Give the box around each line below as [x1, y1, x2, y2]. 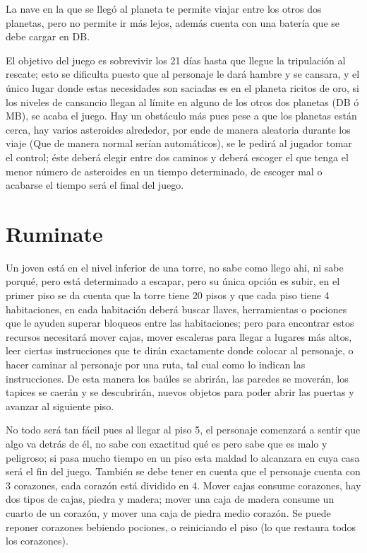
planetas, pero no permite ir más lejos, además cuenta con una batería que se [6, 15, 340, 30]
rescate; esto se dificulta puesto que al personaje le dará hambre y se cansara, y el [6, 66, 360, 81]
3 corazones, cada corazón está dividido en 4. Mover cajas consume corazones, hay [6, 477, 361, 492]
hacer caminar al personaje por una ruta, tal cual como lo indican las [6, 357, 306, 371]
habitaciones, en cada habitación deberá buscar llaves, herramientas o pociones [6, 301, 347, 316]
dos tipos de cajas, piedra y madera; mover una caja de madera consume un [6, 491, 335, 506]
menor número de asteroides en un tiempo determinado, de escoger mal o [6, 163, 323, 178]
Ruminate [6, 219, 103, 248]
